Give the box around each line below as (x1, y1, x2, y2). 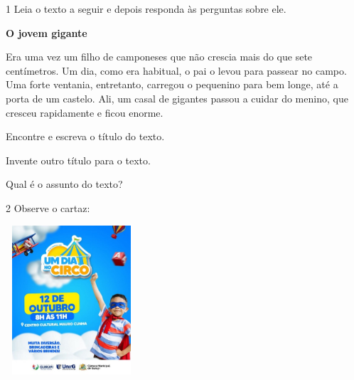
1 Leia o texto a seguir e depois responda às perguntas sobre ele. (6, 1, 286, 16)
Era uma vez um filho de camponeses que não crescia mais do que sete (6, 49, 313, 64)
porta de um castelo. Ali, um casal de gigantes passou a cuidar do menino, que (6, 90, 348, 105)
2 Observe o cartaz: (6, 200, 90, 215)
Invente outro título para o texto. (6, 152, 151, 167)
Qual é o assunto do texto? (6, 176, 123, 191)
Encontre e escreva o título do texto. (6, 129, 165, 144)
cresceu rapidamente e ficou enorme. (6, 105, 163, 120)
